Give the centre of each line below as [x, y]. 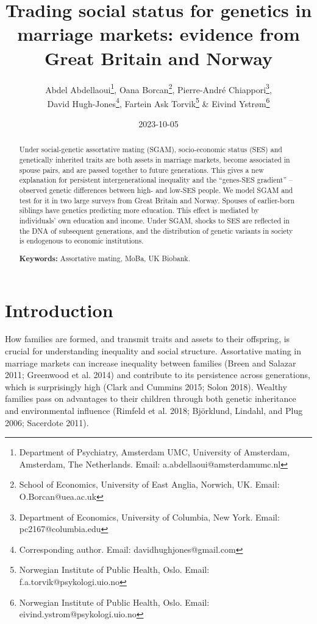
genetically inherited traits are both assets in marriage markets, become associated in [155, 160]
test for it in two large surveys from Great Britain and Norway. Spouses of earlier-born [157, 200]
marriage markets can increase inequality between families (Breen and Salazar [151, 363]
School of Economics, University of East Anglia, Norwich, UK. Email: [149, 484]
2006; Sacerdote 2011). [47, 422]
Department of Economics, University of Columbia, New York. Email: [149, 517]
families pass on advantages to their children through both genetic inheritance [151, 398]
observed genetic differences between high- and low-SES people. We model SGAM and [156, 190]
